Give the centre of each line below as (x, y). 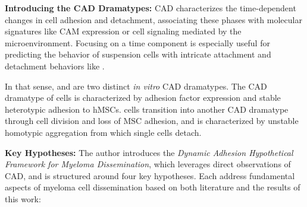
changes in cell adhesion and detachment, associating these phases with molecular (153, 19)
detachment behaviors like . (55, 66)
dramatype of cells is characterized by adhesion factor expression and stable (143, 98)
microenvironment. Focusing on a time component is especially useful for (137, 42)
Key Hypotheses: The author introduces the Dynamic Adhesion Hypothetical (149, 152)
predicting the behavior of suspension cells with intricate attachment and (138, 54)
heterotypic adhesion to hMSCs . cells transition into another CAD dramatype (147, 109)
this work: (23, 198)
